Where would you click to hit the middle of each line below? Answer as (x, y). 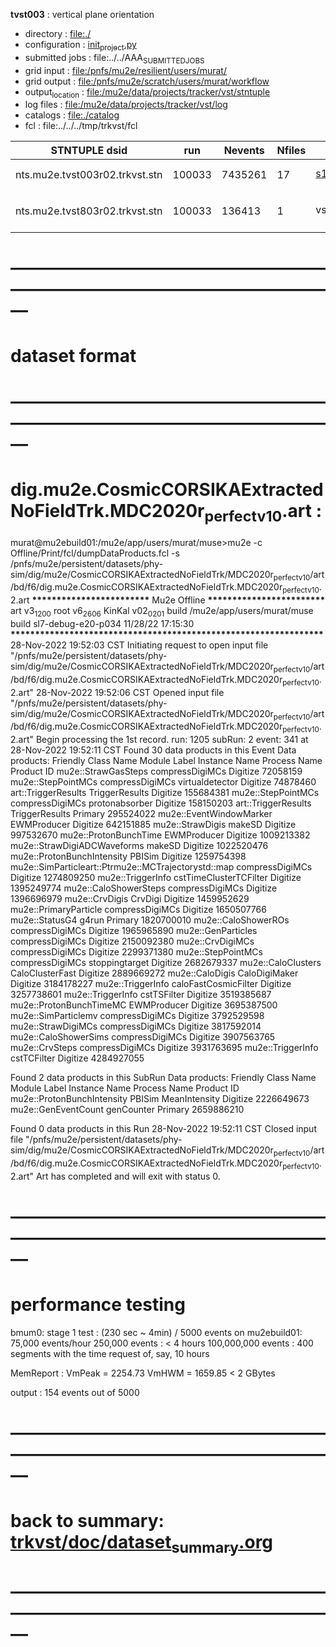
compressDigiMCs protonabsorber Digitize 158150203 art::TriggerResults (161, 803)
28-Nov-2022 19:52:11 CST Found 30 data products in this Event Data (153, 750)
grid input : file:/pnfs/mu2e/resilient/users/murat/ (125, 70)
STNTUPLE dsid (89, 151)
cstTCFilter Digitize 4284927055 (77, 1058)
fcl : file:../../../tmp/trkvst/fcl (81, 126)
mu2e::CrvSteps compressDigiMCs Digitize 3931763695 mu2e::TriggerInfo (164, 1048)
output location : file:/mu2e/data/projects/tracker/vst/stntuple (147, 92)
